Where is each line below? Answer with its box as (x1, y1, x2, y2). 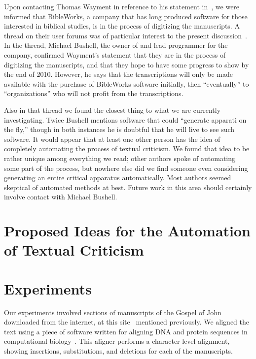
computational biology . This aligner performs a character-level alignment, (4, 336, 230, 346)
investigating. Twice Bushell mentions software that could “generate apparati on (4, 114, 247, 125)
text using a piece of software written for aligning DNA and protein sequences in (4, 326, 248, 336)
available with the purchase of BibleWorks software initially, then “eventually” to (4, 78, 249, 89)
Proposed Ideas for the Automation (4, 221, 251, 241)
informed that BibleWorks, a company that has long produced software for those (4, 11, 248, 21)
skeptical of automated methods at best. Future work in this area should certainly (4, 182, 252, 192)
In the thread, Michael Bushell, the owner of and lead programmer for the (4, 40, 228, 50)
